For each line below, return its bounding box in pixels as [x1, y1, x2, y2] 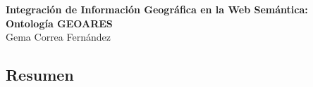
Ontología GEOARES [6, 15, 113, 30]
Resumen [6, 64, 74, 86]
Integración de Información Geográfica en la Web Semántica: [6, 2, 308, 17]
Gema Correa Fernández [6, 29, 111, 44]
